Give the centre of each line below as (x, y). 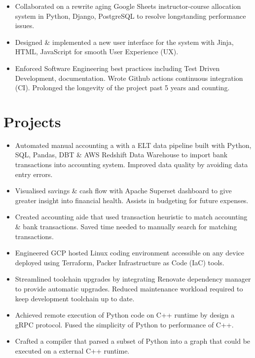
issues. (25, 25)
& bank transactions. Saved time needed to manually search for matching (126, 227)
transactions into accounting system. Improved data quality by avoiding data (131, 164)
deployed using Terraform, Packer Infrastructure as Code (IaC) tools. (120, 262)
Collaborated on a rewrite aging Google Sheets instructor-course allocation (128, 6)
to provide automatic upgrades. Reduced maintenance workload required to (129, 288)
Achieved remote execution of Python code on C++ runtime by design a (125, 315)
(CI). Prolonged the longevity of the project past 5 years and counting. (122, 88)
